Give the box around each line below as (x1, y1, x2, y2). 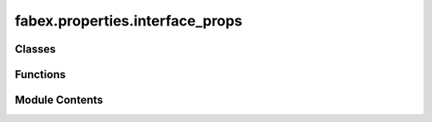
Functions (14, 68, 66, 81)
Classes (14, 42, 56, 56)
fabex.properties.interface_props (14, 12, 243, 30)
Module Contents (14, 93, 103, 107)
